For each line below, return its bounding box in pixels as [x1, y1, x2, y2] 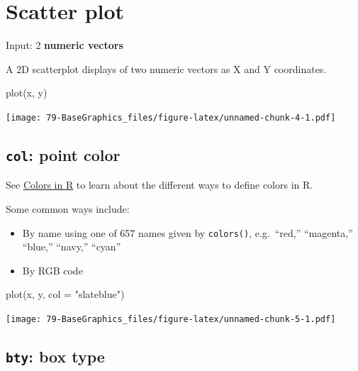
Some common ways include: [6, 201, 130, 216]
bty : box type [6, 345, 105, 367]
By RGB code [22, 262, 83, 277]
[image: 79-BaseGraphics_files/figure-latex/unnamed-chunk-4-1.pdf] [6, 112, 336, 123]
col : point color [6, 143, 121, 165]
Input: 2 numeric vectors [6, 38, 123, 52]
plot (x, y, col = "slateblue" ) [6, 287, 125, 301]
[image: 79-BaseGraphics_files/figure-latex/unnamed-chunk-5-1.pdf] [6, 314, 336, 324]
